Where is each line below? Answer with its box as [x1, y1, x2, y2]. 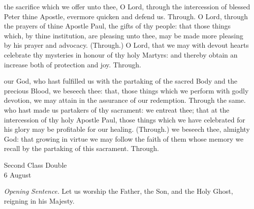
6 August [4, 169, 32, 179]
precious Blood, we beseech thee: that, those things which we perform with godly [4, 85, 249, 95]
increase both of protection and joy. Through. [4, 59, 141, 69]
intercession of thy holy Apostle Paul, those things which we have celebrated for [4, 114, 245, 124]
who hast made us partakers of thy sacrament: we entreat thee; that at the [4, 104, 229, 115]
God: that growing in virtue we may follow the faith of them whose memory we [4, 133, 244, 144]
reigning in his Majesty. [4, 195, 75, 206]
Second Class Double [4, 159, 67, 170]
